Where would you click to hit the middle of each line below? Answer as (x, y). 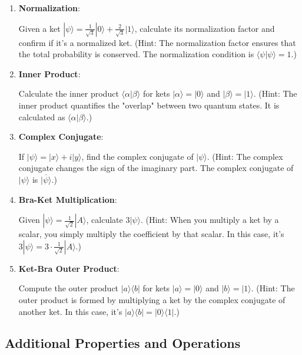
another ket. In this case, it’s (70, 311)
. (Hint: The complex (245, 156)
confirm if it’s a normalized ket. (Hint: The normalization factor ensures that (157, 42)
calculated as (42, 116)
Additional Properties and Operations (123, 343)
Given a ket (39, 28)
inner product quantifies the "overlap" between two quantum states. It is (149, 105)
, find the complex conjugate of (137, 156)
